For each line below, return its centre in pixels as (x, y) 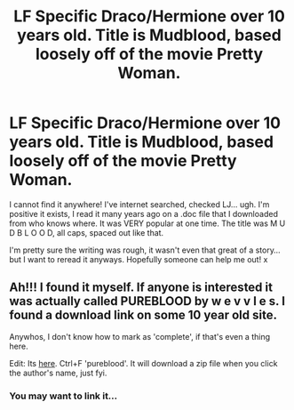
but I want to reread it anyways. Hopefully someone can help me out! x (139, 259)
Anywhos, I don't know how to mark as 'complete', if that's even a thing (140, 336)
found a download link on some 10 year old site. (143, 315)
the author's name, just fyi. (58, 373)
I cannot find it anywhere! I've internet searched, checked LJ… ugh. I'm (139, 204)
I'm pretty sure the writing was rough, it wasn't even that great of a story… (145, 250)
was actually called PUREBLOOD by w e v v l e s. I (147, 301)
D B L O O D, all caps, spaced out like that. (87, 232)
